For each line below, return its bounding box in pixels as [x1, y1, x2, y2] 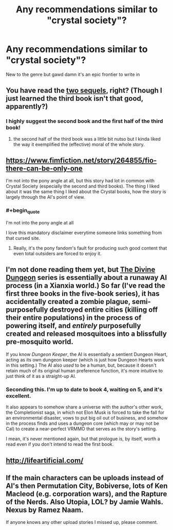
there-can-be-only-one [6, 164, 83, 173]
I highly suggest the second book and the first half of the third [6, 118, 163, 125]
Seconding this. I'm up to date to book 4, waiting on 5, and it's [6, 386, 163, 393]
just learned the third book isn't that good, [6, 94, 143, 103]
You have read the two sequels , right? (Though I [6, 86, 162, 95]
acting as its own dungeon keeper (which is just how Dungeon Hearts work [6, 356, 165, 363]
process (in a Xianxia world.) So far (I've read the [6, 281, 166, 290]
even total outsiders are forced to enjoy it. [13, 251, 102, 256]
